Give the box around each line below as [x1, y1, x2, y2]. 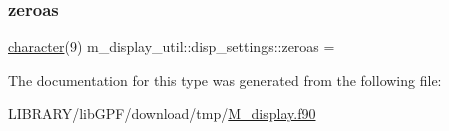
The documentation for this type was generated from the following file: [8, 69, 442, 90]
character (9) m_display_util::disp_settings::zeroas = [8, 36, 335, 57]
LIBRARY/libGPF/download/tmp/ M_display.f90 [8, 103, 316, 124]
